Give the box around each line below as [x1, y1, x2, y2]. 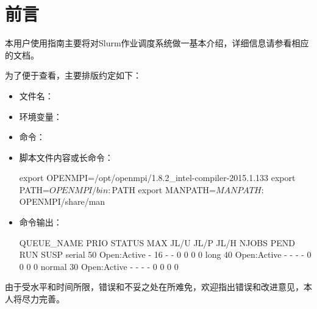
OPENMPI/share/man [19, 195, 105, 208]
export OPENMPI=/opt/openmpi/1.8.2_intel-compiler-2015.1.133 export [19, 171, 296, 184]
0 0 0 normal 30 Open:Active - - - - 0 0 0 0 [19, 260, 179, 272]
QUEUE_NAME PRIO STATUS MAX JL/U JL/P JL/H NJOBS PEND [19, 236, 295, 249]
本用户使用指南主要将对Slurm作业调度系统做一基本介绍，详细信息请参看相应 [5, 37, 309, 49]
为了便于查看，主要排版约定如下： [5, 69, 141, 82]
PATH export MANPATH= [112, 183, 216, 196]
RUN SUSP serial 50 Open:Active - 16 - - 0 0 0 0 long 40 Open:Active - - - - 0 [19, 248, 312, 261]
